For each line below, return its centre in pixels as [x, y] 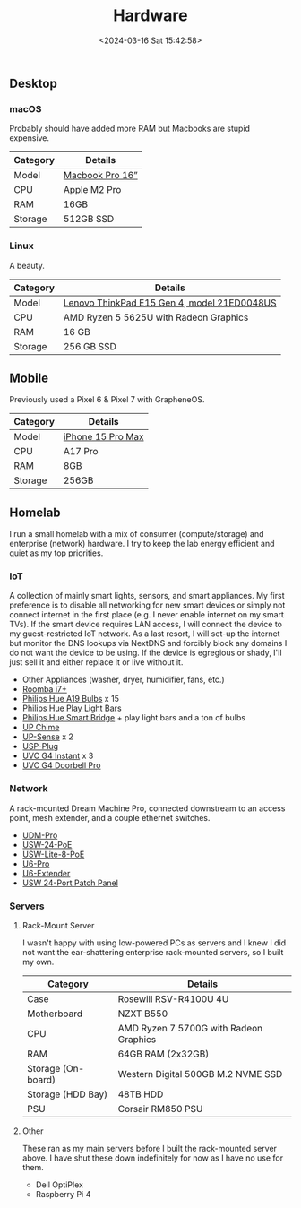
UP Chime [41, 728]
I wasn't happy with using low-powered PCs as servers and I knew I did [154, 943]
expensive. [30, 138]
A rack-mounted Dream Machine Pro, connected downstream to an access [147, 808]
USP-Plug [40, 746]
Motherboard [55, 1014]
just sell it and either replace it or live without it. [96, 662]
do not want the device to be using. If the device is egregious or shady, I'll [146, 653]
